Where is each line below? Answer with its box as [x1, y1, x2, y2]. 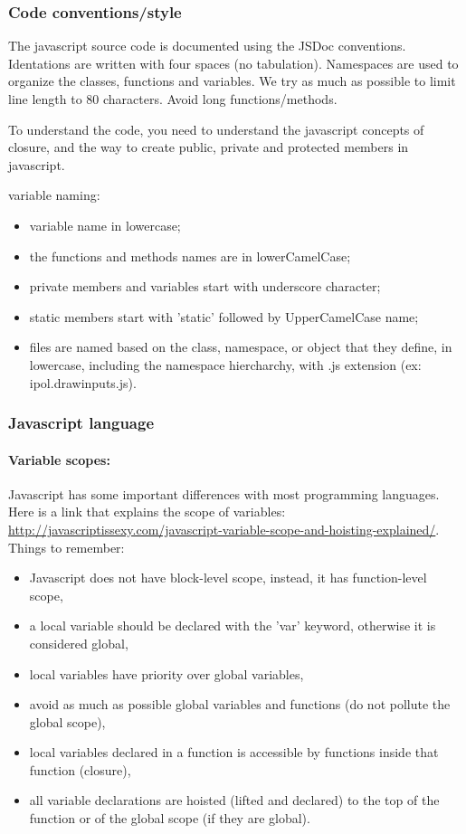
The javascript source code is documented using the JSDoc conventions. [8, 36, 406, 55]
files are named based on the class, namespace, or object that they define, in [29, 337, 452, 356]
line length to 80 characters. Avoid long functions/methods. [8, 90, 338, 108]
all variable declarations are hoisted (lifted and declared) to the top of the [29, 791, 440, 810]
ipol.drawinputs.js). [29, 373, 137, 392]
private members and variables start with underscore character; [29, 277, 381, 296]
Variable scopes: [8, 450, 110, 469]
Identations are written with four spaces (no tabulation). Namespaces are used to [8, 53, 459, 72]
